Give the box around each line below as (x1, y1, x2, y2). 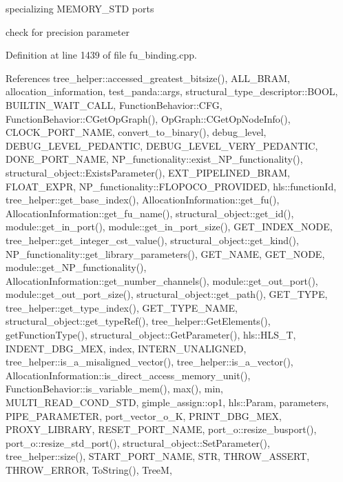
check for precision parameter (6, 24, 129, 39)
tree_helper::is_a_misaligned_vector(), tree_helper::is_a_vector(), (6, 354, 293, 369)
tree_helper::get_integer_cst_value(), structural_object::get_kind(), (6, 232, 299, 247)
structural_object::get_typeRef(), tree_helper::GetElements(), (6, 314, 271, 328)
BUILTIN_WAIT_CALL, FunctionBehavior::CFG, (6, 97, 222, 112)
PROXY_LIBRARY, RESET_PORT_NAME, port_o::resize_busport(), (6, 422, 317, 436)
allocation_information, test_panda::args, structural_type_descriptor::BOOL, (6, 84, 338, 99)
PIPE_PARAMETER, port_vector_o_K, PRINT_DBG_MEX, (6, 408, 282, 423)
